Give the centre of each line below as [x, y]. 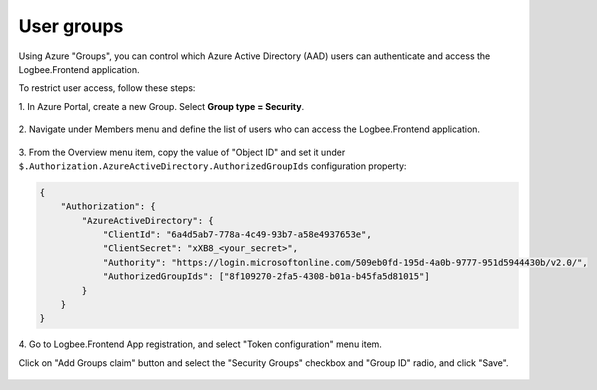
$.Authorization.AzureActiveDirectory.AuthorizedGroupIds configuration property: [212, 166]
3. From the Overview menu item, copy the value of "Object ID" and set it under [182, 152]
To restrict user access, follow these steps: [107, 88]
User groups [71, 26]
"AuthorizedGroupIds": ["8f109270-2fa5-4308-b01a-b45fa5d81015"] [266, 276]
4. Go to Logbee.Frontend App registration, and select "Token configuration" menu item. [200, 344]
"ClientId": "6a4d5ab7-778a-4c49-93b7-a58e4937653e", [237, 234]
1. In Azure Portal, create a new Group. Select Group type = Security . [161, 106]
